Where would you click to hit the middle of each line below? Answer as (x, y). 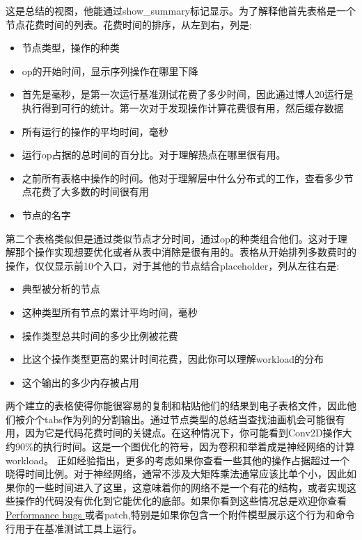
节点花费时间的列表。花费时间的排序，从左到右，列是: (129, 24)
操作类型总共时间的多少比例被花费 (100, 335)
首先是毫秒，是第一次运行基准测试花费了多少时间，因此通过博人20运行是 (188, 94)
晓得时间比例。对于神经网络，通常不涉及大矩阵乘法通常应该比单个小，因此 (176, 474)
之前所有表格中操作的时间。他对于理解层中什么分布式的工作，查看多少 (183, 178)
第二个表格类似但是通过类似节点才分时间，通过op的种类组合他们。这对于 (172, 238)
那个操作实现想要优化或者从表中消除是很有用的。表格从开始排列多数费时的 (186, 252)
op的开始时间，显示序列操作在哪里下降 (110, 71)
